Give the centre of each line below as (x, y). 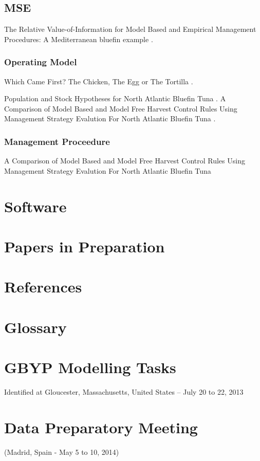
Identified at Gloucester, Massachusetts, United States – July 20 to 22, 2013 (124, 392)
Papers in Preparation (85, 246)
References (43, 287)
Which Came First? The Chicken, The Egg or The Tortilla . (99, 81)
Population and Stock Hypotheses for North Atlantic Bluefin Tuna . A (115, 98)
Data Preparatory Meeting (101, 427)
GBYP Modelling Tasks (90, 367)
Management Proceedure (57, 141)
